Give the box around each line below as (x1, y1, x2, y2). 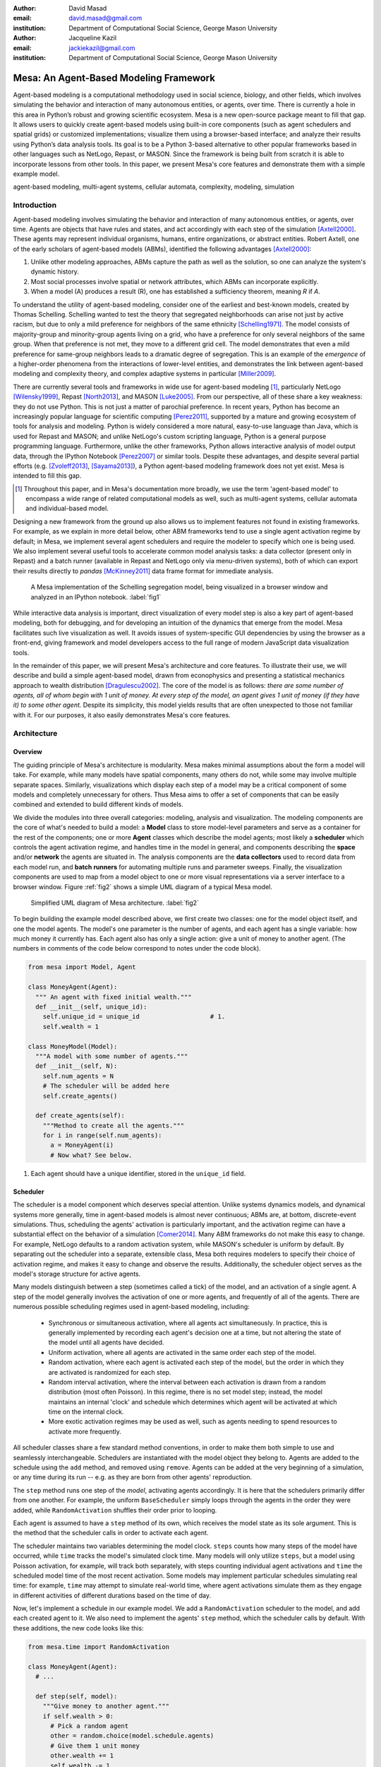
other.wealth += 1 (50, 1751, 114, 1760)
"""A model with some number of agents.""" (35, 1052, 188, 1060)
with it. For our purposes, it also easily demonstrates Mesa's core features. (13, 710, 231, 719)
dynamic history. (30, 267, 79, 276)
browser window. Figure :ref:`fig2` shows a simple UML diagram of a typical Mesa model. (13, 882, 273, 891)
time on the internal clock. (48, 1407, 124, 1416)
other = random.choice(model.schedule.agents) (50, 1732, 214, 1740)
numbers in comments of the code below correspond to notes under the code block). (13, 944, 261, 953)
